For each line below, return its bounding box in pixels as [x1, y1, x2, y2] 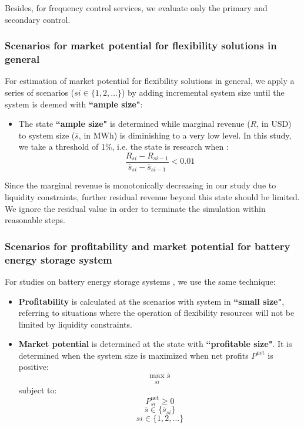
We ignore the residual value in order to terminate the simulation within [5, 202, 266, 214]
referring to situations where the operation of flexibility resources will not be [18, 306, 295, 319]
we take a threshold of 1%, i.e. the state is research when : [18, 140, 229, 153]
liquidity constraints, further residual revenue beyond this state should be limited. [5, 191, 300, 203]
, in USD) [256, 117, 292, 130]
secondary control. [5, 13, 71, 25]
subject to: [18, 383, 57, 396]
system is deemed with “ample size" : [5, 97, 143, 110]
